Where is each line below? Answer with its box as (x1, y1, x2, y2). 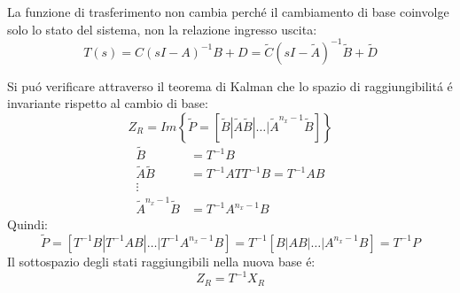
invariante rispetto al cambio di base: (7, 94, 208, 112)
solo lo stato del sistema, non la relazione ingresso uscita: (7, 19, 317, 38)
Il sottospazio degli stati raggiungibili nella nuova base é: (7, 251, 316, 270)
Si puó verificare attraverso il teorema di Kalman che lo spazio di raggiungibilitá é (7, 76, 453, 95)
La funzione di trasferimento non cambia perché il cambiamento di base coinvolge (7, 3, 449, 20)
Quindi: (7, 215, 48, 234)
